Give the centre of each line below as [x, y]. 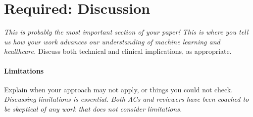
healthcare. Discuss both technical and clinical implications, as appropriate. [118, 51]
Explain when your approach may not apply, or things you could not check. [119, 89]
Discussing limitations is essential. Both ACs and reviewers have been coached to [126, 99]
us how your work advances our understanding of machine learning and [112, 41]
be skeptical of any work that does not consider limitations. [93, 108]
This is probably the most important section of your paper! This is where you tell [126, 32]
